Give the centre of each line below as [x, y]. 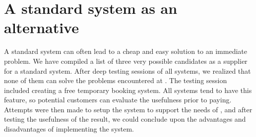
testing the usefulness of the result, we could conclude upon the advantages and [125, 119]
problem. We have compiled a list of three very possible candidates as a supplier [126, 61]
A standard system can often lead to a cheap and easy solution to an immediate [126, 51]
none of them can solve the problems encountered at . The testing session [116, 80]
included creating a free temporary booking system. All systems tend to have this [128, 90]
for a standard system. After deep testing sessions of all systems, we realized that [128, 70]
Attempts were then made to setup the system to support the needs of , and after [128, 109]
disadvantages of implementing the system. [69, 129]
